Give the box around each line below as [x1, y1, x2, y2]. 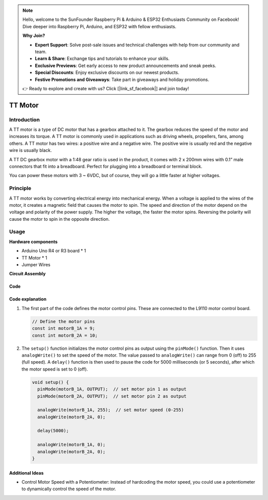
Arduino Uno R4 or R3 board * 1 [21, 248, 86, 254]
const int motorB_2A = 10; [32, 332, 98, 338]
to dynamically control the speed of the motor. [21, 486, 116, 492]
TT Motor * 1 [21, 254, 47, 260]
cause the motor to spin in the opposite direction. [9, 216, 110, 222]
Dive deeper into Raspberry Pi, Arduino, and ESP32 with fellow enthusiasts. [22, 23, 177, 29]
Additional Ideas [9, 470, 44, 476]
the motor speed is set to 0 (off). [21, 366, 88, 372]
